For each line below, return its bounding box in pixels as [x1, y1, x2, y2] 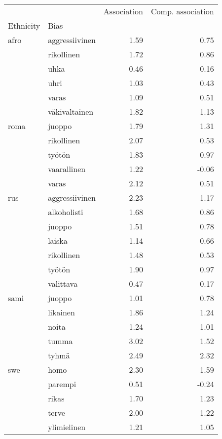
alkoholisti [48, 206, 83, 218]
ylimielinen [48, 421, 86, 433]
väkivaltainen [48, 106, 94, 117]
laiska [48, 235, 68, 246]
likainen [48, 307, 75, 318]
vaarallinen [48, 163, 86, 175]
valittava [48, 278, 78, 289]
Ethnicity [8, 20, 40, 31]
